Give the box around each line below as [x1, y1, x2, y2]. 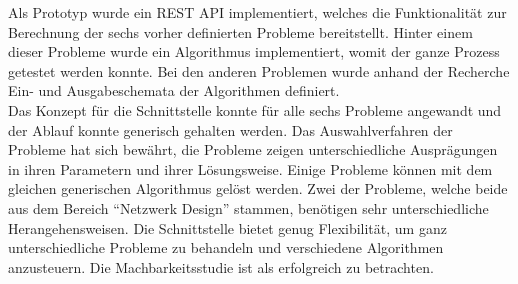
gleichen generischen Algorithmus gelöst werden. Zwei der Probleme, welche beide [8, 178, 508, 199]
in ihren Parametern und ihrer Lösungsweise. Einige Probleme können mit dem [8, 158, 493, 179]
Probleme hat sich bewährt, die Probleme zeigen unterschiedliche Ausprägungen [8, 139, 498, 160]
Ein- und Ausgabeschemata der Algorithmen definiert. [8, 80, 340, 101]
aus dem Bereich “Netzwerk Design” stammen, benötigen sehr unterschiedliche [8, 197, 489, 218]
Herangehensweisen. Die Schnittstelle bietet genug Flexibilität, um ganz [8, 217, 447, 238]
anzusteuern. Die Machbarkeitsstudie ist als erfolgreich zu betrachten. [8, 256, 434, 277]
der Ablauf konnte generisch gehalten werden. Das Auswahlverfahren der [8, 119, 453, 140]
